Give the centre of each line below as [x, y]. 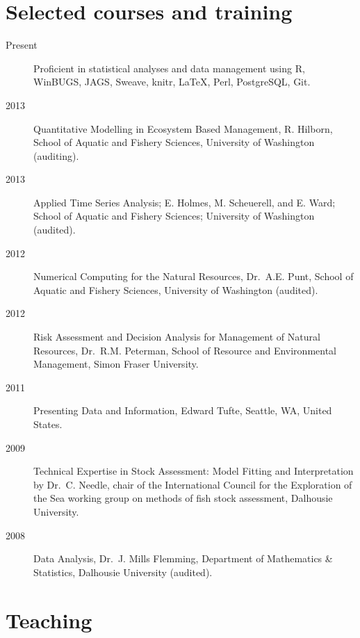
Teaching [49, 620]
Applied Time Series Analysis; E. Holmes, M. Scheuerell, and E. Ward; [185, 202]
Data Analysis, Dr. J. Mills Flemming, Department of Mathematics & [183, 558]
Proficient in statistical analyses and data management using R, [169, 68]
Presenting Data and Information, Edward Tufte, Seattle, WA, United [183, 410]
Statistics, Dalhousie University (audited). [123, 572]
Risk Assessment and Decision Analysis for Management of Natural [177, 337]
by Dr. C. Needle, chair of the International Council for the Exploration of [193, 484]
